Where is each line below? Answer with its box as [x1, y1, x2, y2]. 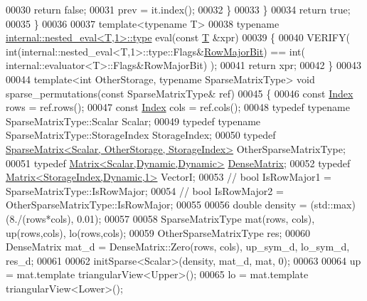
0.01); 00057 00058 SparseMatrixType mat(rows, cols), [77, 211, 315, 226]
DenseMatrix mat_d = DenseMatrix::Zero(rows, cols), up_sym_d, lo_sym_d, [6, 239, 350, 254]
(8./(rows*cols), [6, 211, 74, 226]
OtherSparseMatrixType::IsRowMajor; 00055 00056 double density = [6, 197, 307, 212]
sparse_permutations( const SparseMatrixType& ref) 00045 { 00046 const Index [6, 85, 353, 100]
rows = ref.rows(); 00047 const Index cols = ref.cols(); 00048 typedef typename [6, 100, 350, 115]
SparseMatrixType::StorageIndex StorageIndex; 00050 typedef [6, 127, 276, 142]
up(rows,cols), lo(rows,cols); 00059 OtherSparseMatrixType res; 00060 [6, 225, 311, 240]
